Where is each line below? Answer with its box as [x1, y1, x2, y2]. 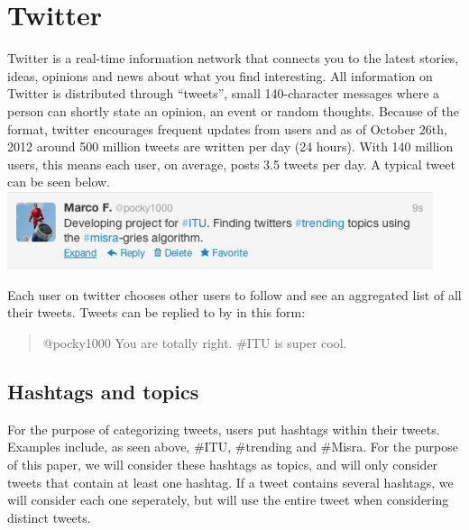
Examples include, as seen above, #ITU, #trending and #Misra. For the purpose [7, 437, 458, 456]
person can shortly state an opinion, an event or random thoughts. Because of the [7, 101, 459, 120]
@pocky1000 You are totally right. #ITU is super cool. [42, 334, 347, 352]
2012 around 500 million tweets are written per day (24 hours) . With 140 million [7, 137, 454, 156]
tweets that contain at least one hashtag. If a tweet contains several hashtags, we [7, 472, 454, 491]
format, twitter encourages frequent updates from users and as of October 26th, [7, 119, 447, 138]
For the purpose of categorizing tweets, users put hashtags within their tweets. [7, 419, 440, 438]
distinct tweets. [7, 507, 91, 526]
